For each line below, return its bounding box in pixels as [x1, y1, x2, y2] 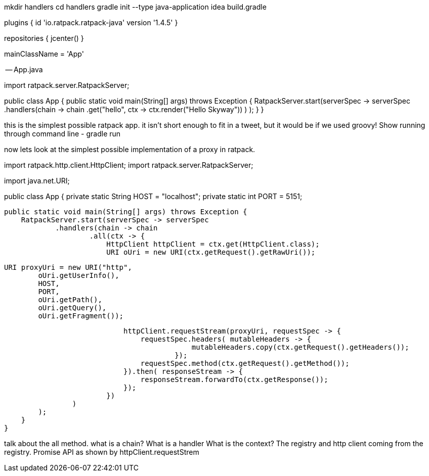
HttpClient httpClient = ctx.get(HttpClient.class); [106, 240, 320, 248]
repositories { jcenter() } [4, 34, 84, 42]
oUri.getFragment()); [38, 312, 124, 320]
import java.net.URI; [4, 176, 70, 185]
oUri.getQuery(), [38, 304, 107, 312]
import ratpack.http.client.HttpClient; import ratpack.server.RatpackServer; [4, 161, 253, 169]
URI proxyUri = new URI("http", [4, 263, 132, 271]
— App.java [5, 65, 43, 74]
